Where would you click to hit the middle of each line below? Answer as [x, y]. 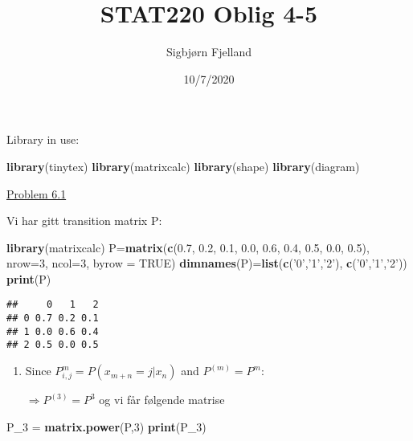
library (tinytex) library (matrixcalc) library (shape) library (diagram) [183, 166]
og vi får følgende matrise [162, 400]
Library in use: [43, 139]
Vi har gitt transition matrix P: [84, 220]
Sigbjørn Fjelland [209, 52]
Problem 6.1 [37, 193]
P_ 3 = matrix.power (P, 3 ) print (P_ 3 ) [106, 426]
